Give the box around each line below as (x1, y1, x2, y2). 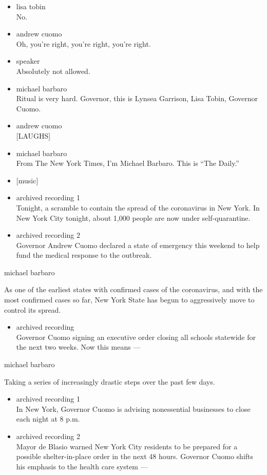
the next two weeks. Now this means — (16, 341, 141, 352)
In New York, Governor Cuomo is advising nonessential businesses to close (16, 403, 251, 414)
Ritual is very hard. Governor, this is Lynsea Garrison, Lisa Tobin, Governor (16, 93, 258, 104)
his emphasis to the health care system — (16, 461, 148, 471)
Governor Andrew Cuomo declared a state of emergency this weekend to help (16, 239, 260, 250)
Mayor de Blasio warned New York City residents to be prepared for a (16, 441, 238, 451)
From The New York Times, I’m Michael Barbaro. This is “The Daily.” (16, 158, 239, 168)
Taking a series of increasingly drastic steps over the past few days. (4, 376, 215, 387)
